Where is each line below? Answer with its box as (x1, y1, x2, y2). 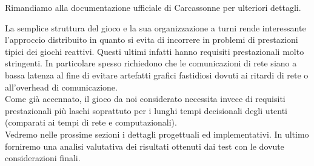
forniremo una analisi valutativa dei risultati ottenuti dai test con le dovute (5, 139, 284, 152)
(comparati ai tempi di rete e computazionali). (5, 116, 177, 129)
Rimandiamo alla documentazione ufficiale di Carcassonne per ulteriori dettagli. (5, 1, 301, 13)
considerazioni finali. (5, 152, 81, 164)
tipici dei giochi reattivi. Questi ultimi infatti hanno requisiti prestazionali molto (5, 45, 304, 57)
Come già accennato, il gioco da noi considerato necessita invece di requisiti (5, 92, 286, 105)
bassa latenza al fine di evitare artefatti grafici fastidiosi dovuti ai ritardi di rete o (5, 68, 309, 81)
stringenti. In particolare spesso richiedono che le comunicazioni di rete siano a (5, 57, 297, 69)
